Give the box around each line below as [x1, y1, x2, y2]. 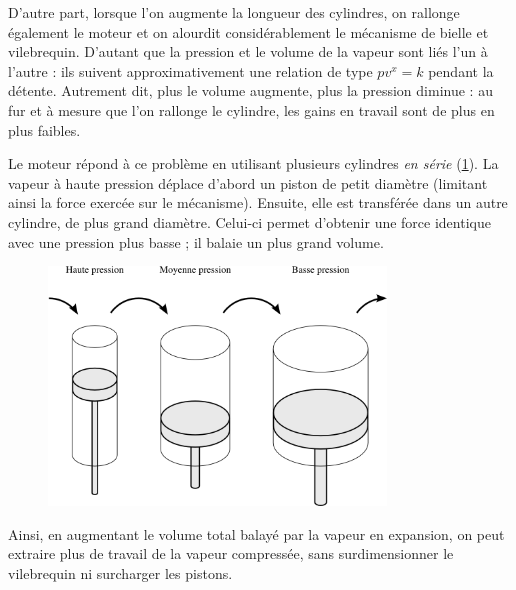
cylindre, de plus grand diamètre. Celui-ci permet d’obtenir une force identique [8, 211, 491, 232]
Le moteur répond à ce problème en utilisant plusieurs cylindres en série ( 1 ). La [8, 153, 499, 174]
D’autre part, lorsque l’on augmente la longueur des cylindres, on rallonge [8, 2, 460, 22]
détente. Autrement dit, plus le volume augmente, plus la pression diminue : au [8, 80, 493, 101]
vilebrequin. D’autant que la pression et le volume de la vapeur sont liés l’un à [8, 41, 488, 62]
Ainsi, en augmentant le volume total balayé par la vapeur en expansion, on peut [8, 523, 505, 544]
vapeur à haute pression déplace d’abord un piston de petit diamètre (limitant [8, 172, 488, 193]
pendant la [428, 60, 494, 81]
